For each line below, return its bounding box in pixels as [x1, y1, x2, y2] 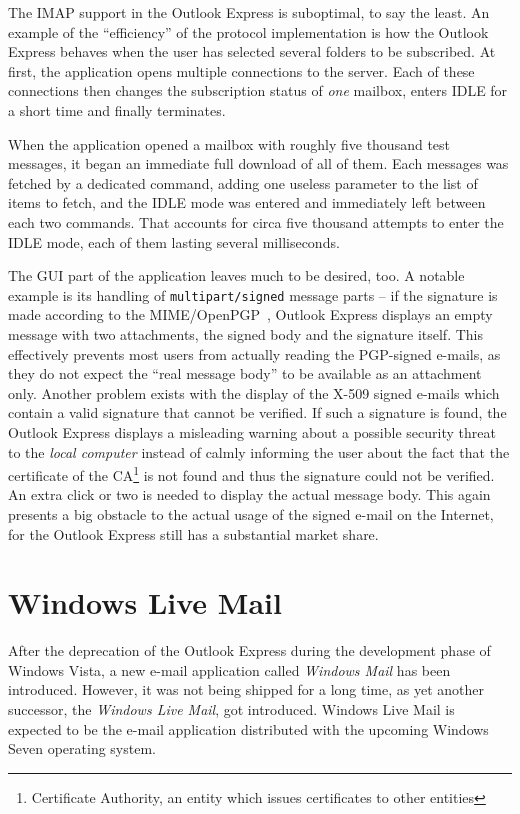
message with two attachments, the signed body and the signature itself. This [8, 323, 483, 344]
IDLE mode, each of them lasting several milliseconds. [8, 231, 340, 252]
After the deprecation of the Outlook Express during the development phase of [8, 640, 491, 661]
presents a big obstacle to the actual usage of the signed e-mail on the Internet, [8, 503, 494, 524]
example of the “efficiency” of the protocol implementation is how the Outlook [8, 21, 489, 42]
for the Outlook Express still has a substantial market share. [8, 523, 379, 544]
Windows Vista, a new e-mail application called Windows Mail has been [8, 659, 451, 680]
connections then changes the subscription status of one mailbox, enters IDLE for [8, 80, 508, 101]
